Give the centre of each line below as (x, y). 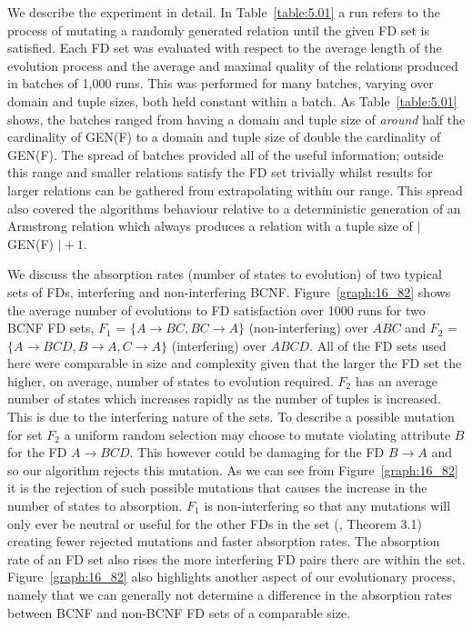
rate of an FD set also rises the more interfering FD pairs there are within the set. (236, 558)
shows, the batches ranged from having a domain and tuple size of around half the (236, 119)
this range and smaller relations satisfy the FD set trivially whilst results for (220, 172)
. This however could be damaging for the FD (257, 452)
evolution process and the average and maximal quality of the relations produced (233, 65)
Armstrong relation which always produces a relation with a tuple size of (210, 226)
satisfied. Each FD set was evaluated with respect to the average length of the (225, 48)
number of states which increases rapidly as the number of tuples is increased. (224, 399)
